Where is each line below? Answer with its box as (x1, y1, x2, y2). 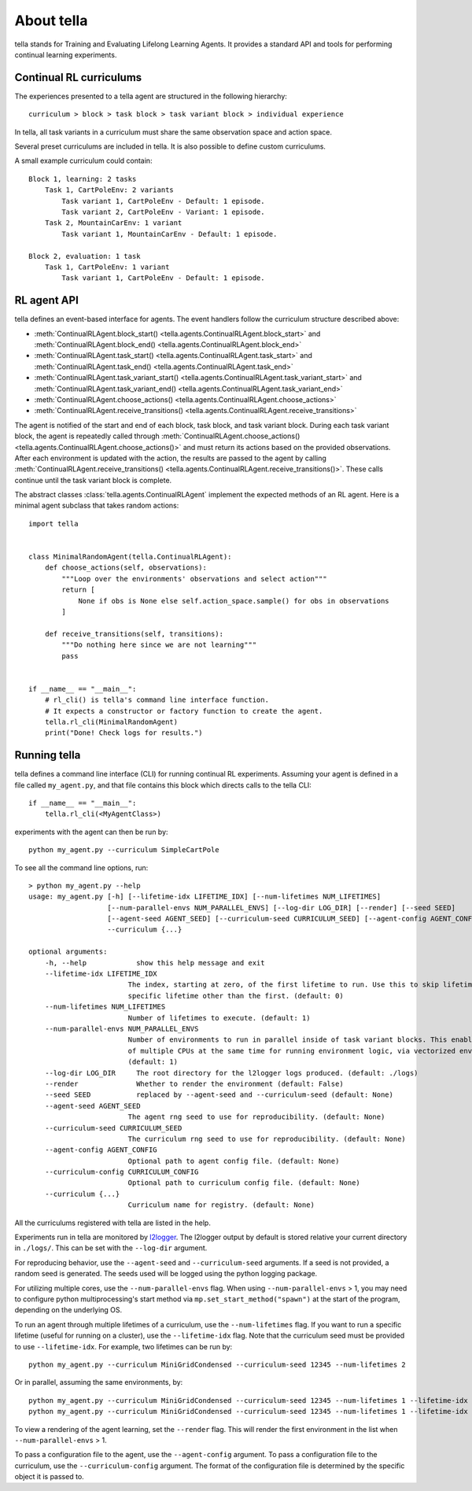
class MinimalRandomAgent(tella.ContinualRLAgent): (28, 552, 232, 562)
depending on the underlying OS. (14, 1305, 123, 1315)
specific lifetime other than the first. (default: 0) (127, 991, 344, 1000)
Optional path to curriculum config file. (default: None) (127, 1179, 361, 1187)
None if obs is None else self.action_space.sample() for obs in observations (78, 596, 389, 605)
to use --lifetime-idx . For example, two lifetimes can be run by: (14, 1342, 233, 1351)
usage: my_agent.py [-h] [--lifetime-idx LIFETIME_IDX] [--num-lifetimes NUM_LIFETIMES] (28, 892, 382, 901)
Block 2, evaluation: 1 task (28, 252, 141, 260)
